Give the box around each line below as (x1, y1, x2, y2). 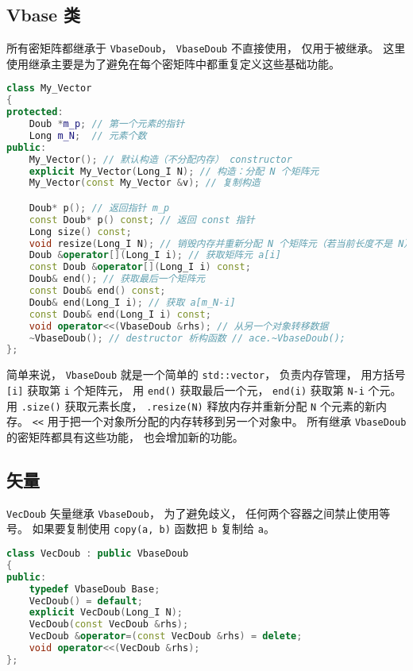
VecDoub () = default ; (29, 595, 143, 607)
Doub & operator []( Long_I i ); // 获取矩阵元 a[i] (29, 249, 281, 261)
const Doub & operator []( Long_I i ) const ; (29, 261, 251, 273)
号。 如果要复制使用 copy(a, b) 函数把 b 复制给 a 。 (6, 520, 275, 537)
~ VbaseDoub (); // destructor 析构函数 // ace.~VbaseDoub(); (29, 332, 346, 344)
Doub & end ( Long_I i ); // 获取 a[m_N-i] (29, 296, 236, 308)
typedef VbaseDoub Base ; (29, 583, 160, 595)
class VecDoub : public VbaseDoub (6, 548, 189, 560)
